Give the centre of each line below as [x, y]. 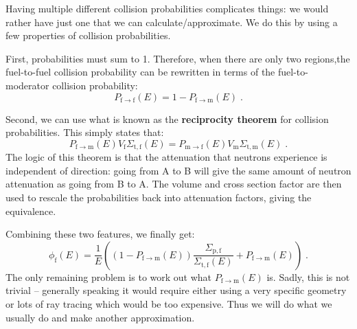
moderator [27, 85]
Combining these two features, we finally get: [100, 234]
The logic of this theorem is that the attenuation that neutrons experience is [166, 157]
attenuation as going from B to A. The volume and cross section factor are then [174, 184]
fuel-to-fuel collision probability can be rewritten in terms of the [140, 72]
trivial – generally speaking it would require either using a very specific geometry [176, 290]
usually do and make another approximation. [100, 317]
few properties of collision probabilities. [88, 35]
